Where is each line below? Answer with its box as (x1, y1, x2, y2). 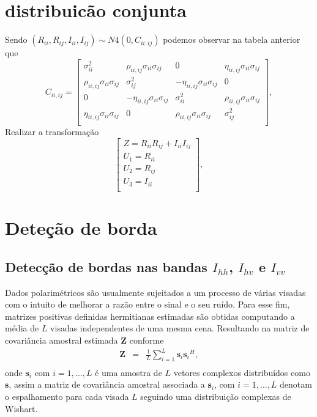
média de (5, 322, 39, 334)
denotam (280, 378, 312, 391)
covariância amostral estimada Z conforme (5, 333, 164, 346)
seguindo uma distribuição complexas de (140, 390, 291, 403)
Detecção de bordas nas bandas (5, 257, 207, 276)
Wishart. (5, 402, 38, 415)
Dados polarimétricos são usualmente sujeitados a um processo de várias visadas (5, 286, 306, 298)
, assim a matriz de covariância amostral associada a (9, 378, 205, 391)
